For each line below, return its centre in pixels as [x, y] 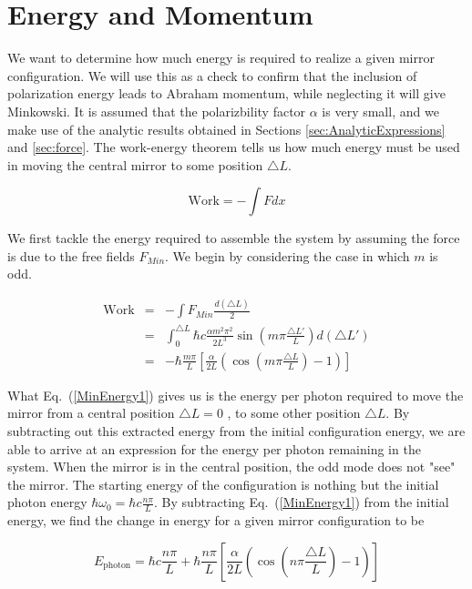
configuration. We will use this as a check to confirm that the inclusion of [212, 75]
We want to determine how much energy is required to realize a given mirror [221, 58]
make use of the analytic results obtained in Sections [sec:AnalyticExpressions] [226, 129]
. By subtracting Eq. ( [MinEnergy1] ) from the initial [301, 502]
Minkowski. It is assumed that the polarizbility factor [157, 111]
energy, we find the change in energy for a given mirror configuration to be [216, 520]
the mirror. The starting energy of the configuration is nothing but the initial [223, 484]
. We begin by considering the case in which [287, 255]
